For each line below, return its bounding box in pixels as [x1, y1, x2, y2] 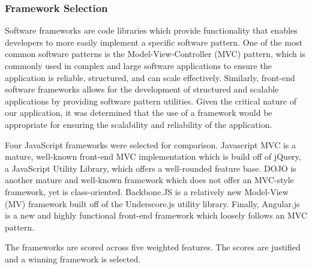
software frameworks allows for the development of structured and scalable [5, 83, 279, 95]
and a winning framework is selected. [5, 252, 141, 265]
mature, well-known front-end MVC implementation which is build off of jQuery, [5, 150, 301, 163]
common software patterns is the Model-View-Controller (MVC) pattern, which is [5, 47, 305, 60]
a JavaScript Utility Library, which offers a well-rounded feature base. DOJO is [5, 162, 296, 174]
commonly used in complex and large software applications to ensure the [5, 59, 272, 71]
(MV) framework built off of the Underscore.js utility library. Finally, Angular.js [5, 197, 300, 210]
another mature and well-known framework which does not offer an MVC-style [5, 174, 294, 186]
